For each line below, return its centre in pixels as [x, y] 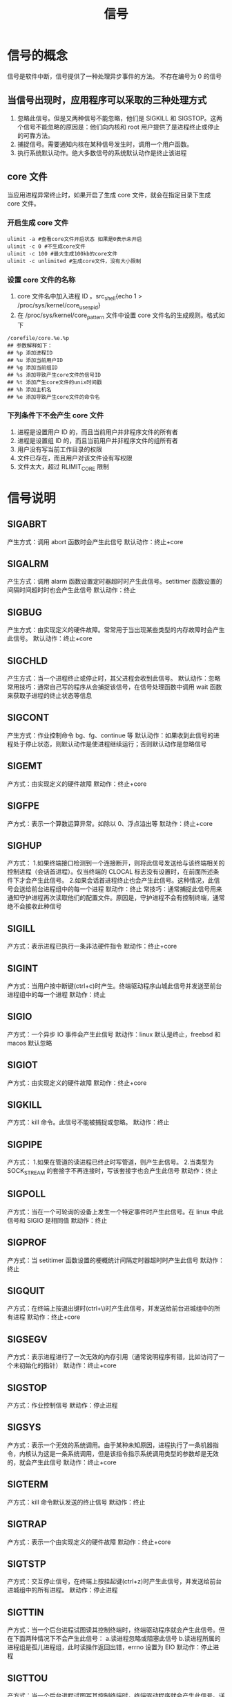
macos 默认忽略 [30, 1043]
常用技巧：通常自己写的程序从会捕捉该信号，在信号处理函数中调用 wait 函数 [115, 687]
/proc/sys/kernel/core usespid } [59, 306]
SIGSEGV [27, 1339]
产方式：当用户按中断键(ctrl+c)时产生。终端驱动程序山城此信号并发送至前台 [115, 986]
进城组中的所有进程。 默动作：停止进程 [62, 1590]
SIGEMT [25, 766]
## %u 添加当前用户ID [35, 360]
